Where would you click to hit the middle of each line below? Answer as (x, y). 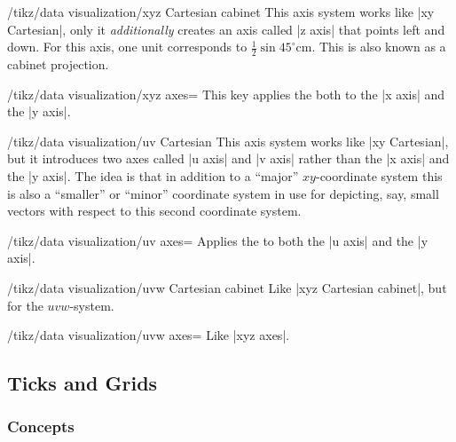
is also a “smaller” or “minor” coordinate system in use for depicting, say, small (223, 193)
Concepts (41, 426)
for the (25, 305)
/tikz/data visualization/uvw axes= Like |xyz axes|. (149, 335)
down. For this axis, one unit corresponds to (127, 47)
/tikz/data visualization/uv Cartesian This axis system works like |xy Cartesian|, (228, 141)
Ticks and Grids (83, 383)
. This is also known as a (379, 47)
